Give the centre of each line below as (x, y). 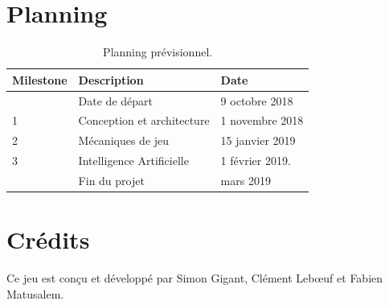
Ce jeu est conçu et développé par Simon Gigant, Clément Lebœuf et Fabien (195, 278)
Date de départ (115, 100)
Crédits (48, 239)
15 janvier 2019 (258, 140)
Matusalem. (35, 293)
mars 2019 (246, 180)
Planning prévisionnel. (158, 52)
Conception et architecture (144, 120)
